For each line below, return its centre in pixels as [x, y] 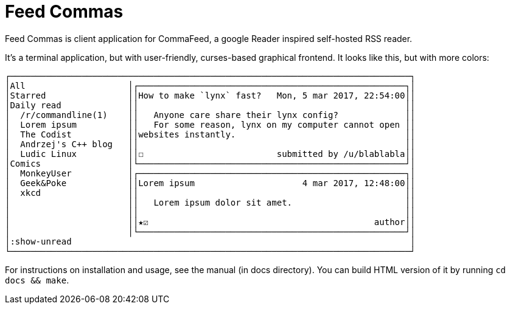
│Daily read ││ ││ [210, 105]
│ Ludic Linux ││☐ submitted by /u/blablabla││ [210, 154]
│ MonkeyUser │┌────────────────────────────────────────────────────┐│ [210, 173]
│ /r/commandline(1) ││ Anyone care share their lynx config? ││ [210, 115]
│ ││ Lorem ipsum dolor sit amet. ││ [210, 202]
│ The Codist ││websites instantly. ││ [210, 134]
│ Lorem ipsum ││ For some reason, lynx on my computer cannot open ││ [210, 124]
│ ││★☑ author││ [210, 222]
